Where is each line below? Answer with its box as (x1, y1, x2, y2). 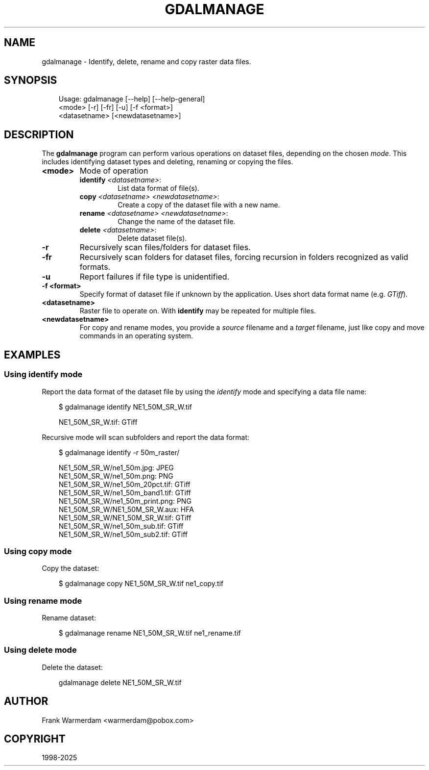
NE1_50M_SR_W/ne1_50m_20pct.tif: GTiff (58, 480, 191, 488)
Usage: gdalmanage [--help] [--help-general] (58, 95, 205, 103)
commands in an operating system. (79, 332, 193, 340)
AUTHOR (4, 695, 48, 708)
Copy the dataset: (42, 564, 99, 573)
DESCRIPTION (4, 128, 74, 141)
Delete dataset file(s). (118, 234, 187, 243)
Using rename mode (4, 595, 82, 606)
